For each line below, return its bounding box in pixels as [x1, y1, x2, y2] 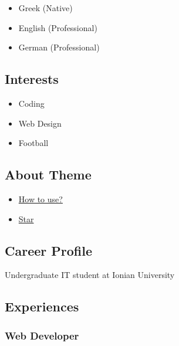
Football [18, 137, 49, 149]
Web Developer [5, 328, 79, 342]
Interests [5, 70, 59, 88]
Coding [18, 97, 45, 109]
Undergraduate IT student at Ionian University [5, 269, 175, 281]
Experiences [5, 297, 79, 316]
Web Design [18, 117, 62, 129]
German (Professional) [18, 41, 100, 53]
